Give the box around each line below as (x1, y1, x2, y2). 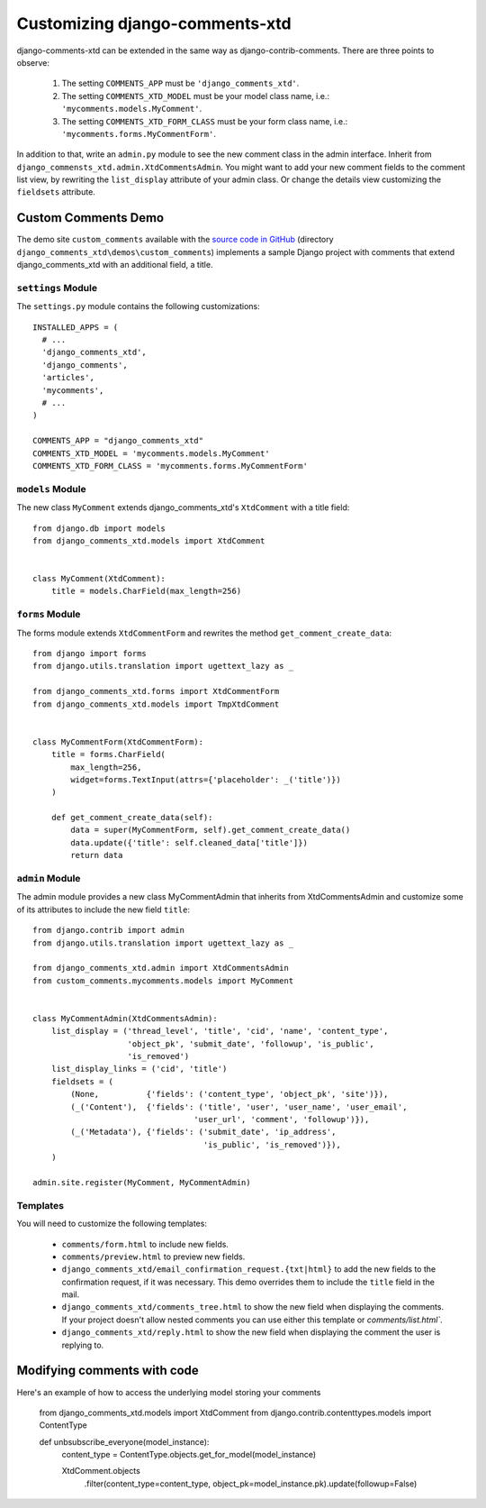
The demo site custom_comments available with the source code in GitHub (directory (16, 234, 334, 245)
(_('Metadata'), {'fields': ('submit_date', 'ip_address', (70, 1127, 337, 1138)
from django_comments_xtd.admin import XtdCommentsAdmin (32, 963, 290, 973)
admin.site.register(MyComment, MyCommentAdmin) (32, 1177, 251, 1187)
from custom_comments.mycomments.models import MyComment (32, 975, 294, 986)
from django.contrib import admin (32, 925, 184, 936)
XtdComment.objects (61, 1466, 141, 1476)
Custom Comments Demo (16, 210, 165, 225)
